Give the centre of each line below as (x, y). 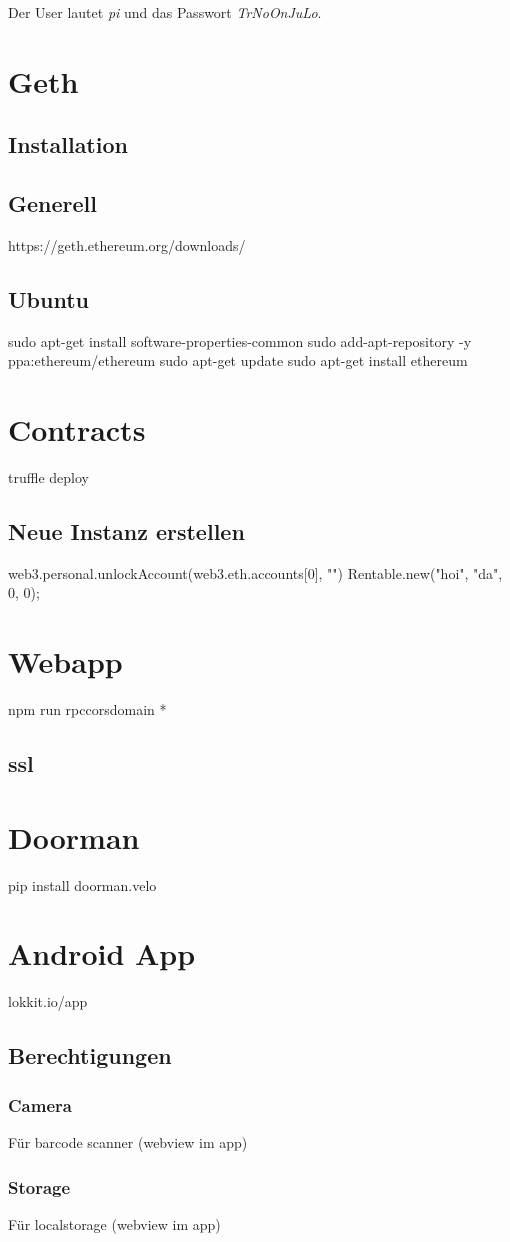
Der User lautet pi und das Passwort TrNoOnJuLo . (165, 12)
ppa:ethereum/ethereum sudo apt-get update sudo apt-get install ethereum (238, 360)
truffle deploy (48, 477)
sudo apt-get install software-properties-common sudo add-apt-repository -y (240, 340)
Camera (40, 1104)
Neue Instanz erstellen (126, 531)
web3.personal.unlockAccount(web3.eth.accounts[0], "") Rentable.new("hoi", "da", (255, 572)
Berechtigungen (90, 1055)
